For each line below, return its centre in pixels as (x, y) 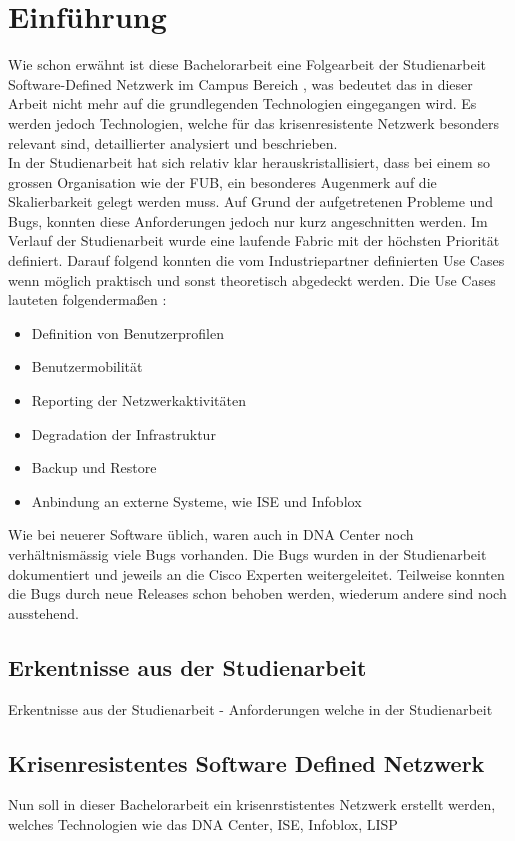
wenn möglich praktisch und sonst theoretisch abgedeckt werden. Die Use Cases (252, 279)
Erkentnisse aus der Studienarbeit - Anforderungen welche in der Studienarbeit (250, 708)
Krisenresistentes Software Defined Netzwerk (246, 762)
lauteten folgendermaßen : (87, 299)
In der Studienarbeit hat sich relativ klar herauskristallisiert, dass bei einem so (249, 162)
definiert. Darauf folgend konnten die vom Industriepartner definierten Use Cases (256, 260)
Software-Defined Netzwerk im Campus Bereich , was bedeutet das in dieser (240, 83)
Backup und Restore (94, 467)
